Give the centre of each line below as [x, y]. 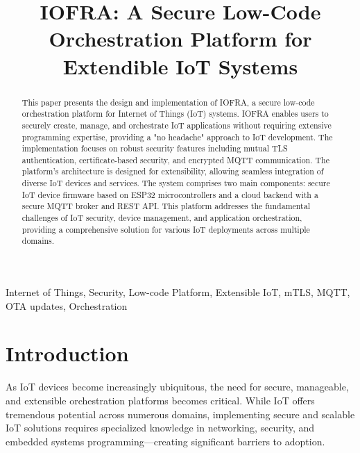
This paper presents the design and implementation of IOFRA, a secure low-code [168, 102]
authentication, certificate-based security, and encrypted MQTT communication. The [175, 159]
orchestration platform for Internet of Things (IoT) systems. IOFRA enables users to [175, 114]
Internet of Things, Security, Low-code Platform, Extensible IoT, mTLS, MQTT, [178, 292]
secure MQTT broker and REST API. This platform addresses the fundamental [166, 206]
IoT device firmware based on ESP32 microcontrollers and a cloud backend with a [170, 194]
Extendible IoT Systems [180, 66]
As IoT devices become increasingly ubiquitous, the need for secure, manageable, [177, 387]
